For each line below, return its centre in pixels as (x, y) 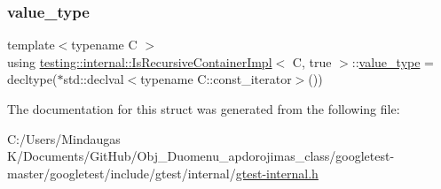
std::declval (94, 79)
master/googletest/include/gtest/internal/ (122, 173)
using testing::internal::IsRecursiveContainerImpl (140, 61)
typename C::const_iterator (216, 79)
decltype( (32, 79)
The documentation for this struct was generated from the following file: (204, 109)
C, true (312, 61)
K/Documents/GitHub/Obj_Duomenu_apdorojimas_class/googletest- (201, 156)
